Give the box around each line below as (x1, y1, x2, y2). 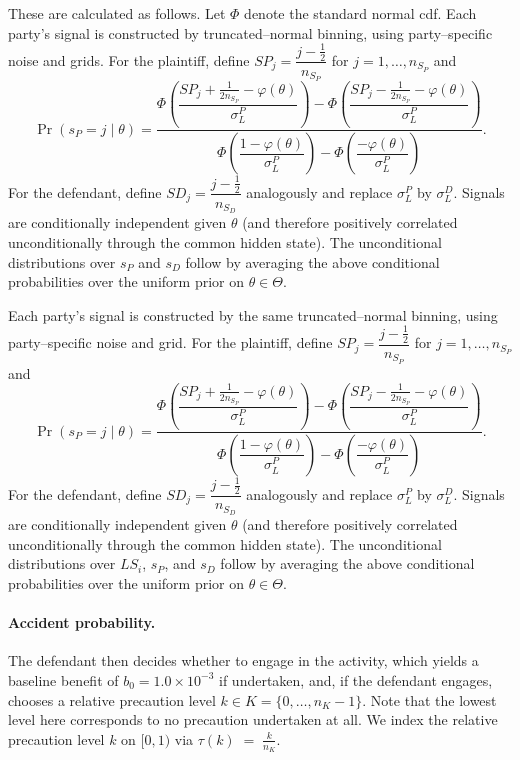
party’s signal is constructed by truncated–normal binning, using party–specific (8, 22, 493, 43)
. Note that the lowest (362, 689, 497, 710)
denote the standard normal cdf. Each (244, 3, 477, 23)
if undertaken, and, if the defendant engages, (219, 669, 493, 690)
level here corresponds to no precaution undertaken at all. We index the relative (8, 709, 498, 730)
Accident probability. (8, 612, 156, 633)
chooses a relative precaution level (8, 689, 216, 710)
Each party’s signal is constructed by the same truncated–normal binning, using (8, 304, 498, 325)
